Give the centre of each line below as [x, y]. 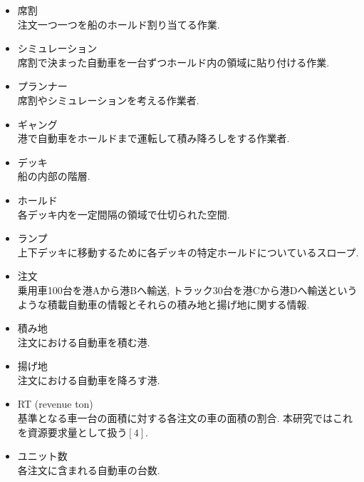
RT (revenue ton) [55, 404]
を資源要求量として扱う [72, 432]
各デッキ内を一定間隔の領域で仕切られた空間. [124, 214]
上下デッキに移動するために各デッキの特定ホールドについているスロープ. [188, 252]
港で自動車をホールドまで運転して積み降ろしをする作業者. [154, 138]
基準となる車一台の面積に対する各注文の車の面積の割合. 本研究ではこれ [185, 418]
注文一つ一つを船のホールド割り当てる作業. [119, 24]
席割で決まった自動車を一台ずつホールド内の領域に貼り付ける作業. [173, 62]
